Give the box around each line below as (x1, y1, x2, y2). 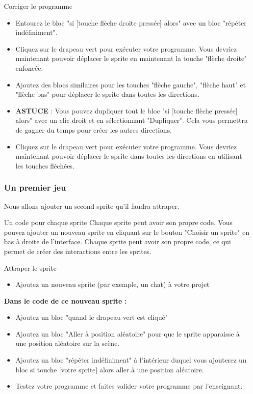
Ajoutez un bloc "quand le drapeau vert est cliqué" (15, 312, 168, 322)
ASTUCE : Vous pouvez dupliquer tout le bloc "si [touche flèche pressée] (15, 105, 238, 115)
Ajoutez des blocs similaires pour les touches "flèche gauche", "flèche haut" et (15, 79, 246, 89)
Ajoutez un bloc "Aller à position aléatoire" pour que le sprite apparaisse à (15, 328, 240, 338)
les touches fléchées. (15, 160, 75, 170)
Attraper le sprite (4, 262, 57, 273)
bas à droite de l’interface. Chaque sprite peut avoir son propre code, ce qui (4, 236, 231, 247)
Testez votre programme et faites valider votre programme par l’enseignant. (15, 381, 243, 391)
